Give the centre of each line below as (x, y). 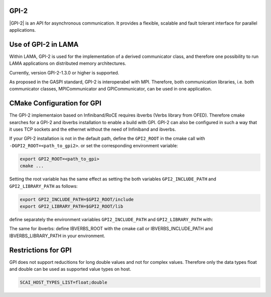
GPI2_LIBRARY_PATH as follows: (43, 186)
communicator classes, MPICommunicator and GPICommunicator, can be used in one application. (111, 89)
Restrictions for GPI (40, 250)
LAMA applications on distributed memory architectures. (68, 63)
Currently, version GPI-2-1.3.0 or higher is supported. (64, 72)
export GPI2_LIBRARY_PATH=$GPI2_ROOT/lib (72, 206)
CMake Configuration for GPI (55, 103)
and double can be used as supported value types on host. (70, 269)
